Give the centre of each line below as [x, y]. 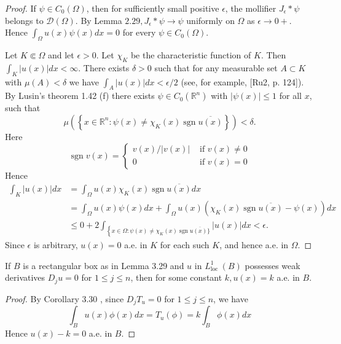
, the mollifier [251, 8]
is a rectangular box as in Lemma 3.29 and [104, 265]
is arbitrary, [56, 245]
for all [290, 96]
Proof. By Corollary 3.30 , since [65, 298]
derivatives [25, 277]
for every [139, 32]
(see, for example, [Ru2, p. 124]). [242, 81]
